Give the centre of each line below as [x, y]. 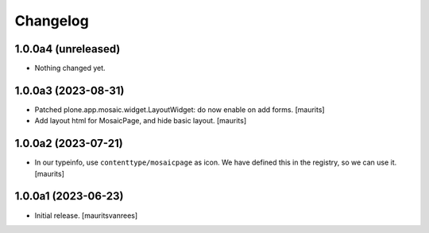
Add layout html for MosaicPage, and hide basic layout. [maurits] [140, 121]
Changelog [52, 21]
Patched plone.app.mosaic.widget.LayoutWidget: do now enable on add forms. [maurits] [180, 109]
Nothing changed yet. [70, 68]
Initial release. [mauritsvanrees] [86, 216]
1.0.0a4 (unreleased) [68, 49]
